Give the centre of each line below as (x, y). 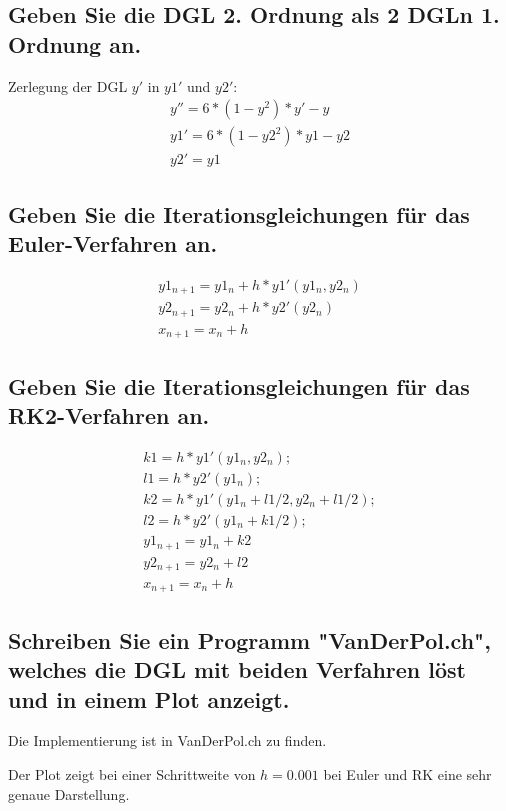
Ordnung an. (75, 43)
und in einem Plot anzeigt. (149, 698)
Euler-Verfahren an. (113, 243)
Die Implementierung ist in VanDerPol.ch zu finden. (167, 740)
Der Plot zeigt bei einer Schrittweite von (132, 774)
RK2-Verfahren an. (109, 415)
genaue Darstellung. (69, 793)
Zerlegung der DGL (68, 85)
